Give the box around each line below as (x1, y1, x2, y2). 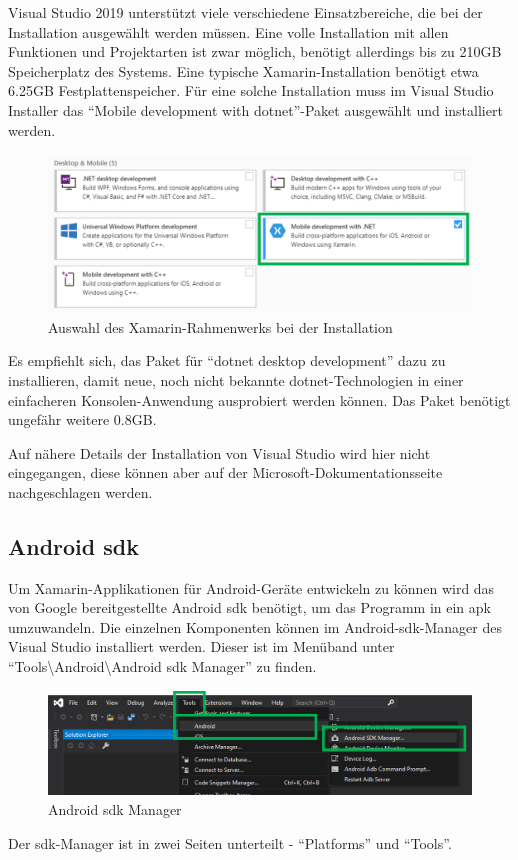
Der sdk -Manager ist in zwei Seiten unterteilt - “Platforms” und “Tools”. (8, 832, 452, 853)
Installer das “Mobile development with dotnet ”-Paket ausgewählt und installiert (8, 99, 503, 120)
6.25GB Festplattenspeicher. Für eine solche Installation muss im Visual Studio (8, 80, 494, 101)
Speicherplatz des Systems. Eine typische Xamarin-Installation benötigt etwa (8, 60, 479, 81)
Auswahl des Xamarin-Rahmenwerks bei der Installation (48, 316, 393, 337)
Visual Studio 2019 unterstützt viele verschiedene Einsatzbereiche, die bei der (8, 2, 483, 22)
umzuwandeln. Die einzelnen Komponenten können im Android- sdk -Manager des (8, 616, 502, 637)
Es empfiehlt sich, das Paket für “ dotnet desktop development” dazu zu (8, 350, 446, 371)
